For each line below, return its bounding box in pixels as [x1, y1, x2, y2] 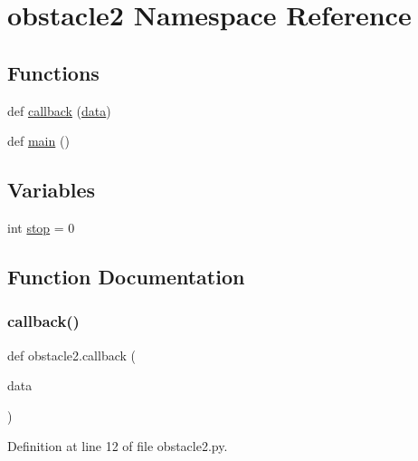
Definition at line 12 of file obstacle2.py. [7, 437, 228, 456]
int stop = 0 [7, 217, 75, 236]
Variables [7, 176, 96, 204]
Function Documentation [7, 262, 245, 290]
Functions [7, 58, 100, 86]
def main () [7, 131, 70, 150]
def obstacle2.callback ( [7, 345, 137, 364]
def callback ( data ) [7, 101, 111, 120]
